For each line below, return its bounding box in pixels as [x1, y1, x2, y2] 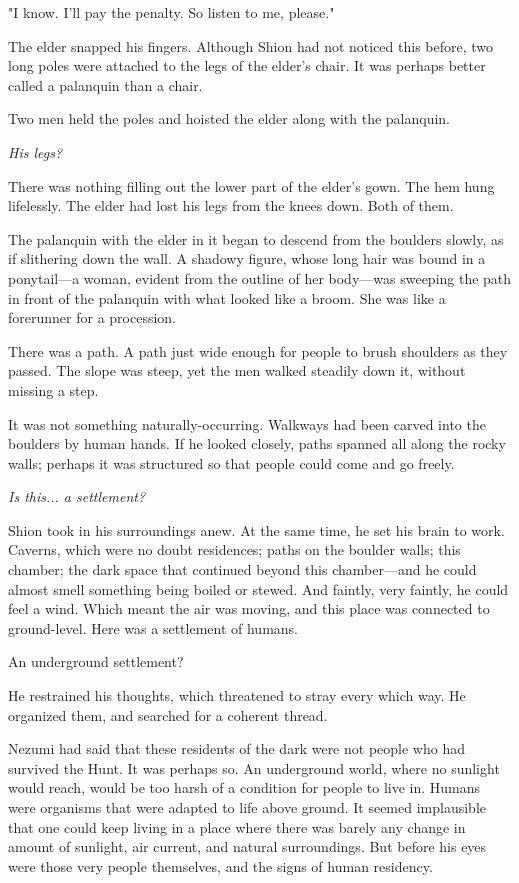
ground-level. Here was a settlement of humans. [8, 617, 298, 638]
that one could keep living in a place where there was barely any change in [8, 816, 466, 837]
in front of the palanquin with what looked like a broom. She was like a [8, 287, 446, 308]
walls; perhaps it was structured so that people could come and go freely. [8, 452, 455, 473]
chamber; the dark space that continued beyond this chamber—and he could [8, 559, 477, 580]
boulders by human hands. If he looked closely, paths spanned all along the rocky [8, 433, 506, 454]
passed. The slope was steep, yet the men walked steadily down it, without [8, 360, 466, 381]
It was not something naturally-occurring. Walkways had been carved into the [8, 413, 486, 434]
